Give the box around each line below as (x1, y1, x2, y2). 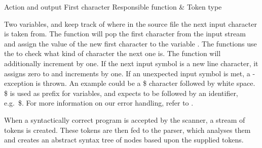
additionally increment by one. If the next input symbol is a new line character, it (4, 58, 258, 68)
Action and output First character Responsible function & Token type (4, 2, 222, 12)
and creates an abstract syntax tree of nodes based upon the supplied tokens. (4, 134, 244, 145)
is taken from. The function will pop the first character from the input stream (4, 28, 246, 39)
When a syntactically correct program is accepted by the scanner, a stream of (4, 114, 245, 125)
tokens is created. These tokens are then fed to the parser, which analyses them (4, 124, 251, 135)
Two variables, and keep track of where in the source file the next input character (4, 18, 257, 29)
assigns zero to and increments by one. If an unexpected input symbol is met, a (4, 68, 250, 78)
